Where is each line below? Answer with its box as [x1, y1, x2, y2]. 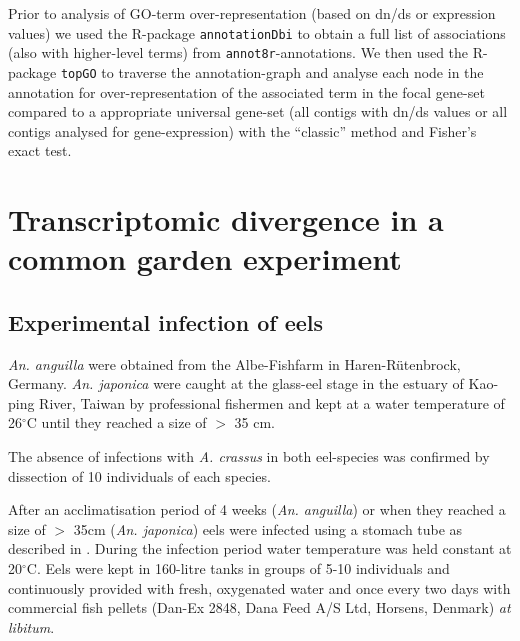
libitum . [8, 616, 55, 637]
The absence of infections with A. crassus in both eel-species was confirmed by [8, 446, 490, 467]
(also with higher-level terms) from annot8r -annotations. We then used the [8, 42, 469, 63]
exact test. [8, 140, 72, 161]
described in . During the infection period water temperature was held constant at [8, 538, 512, 559]
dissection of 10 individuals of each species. [8, 465, 271, 486]
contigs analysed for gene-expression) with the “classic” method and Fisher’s [8, 120, 477, 141]
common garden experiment [8, 238, 402, 279]
